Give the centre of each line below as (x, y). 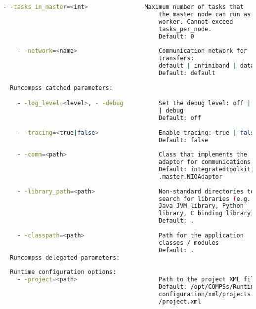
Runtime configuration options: (63, 272)
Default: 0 (176, 36)
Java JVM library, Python (201, 206)
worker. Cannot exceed (196, 21)
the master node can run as (205, 14)
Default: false (184, 140)
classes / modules (189, 243)
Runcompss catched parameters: (61, 88)
